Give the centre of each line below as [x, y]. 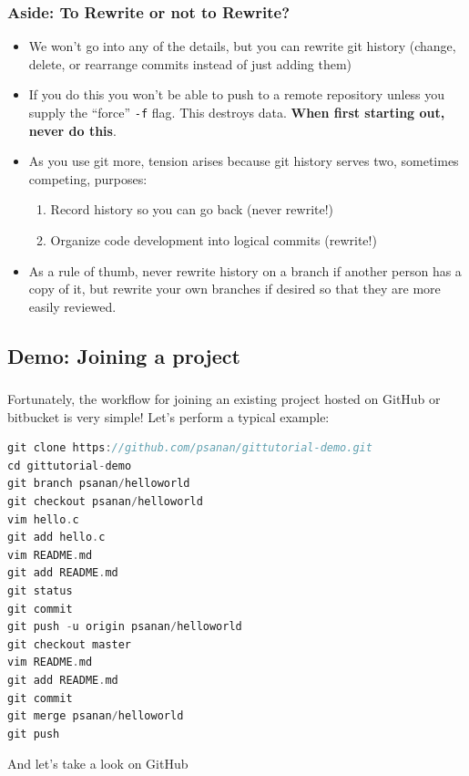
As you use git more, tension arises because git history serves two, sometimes [244, 161]
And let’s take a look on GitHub [98, 764]
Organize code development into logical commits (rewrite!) [214, 240]
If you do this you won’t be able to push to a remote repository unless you [237, 94]
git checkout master [70, 644]
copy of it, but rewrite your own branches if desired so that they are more [234, 289]
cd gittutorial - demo [70, 466]
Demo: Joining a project [124, 355]
